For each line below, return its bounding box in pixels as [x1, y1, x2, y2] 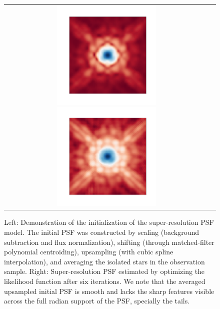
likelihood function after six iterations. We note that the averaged [4, 276, 205, 286]
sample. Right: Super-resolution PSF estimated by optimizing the [4, 266, 205, 276]
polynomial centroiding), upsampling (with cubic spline [4, 246, 173, 257]
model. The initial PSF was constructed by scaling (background [4, 227, 199, 237]
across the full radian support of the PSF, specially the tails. [4, 295, 190, 306]
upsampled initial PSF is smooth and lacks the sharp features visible [4, 285, 214, 296]
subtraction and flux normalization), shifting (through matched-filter [4, 236, 214, 247]
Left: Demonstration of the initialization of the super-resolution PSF [4, 217, 214, 227]
